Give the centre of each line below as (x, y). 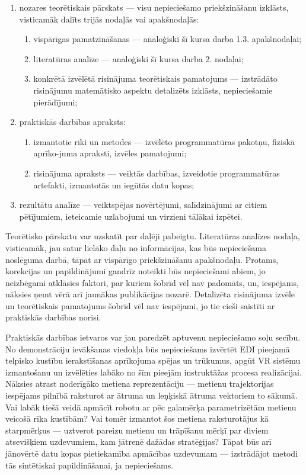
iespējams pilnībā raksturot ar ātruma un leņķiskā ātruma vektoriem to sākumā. (152, 395)
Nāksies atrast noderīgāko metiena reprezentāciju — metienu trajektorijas (140, 383)
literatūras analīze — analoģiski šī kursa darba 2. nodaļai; (138, 58)
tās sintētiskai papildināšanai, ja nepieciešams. (90, 465)
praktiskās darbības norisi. (53, 317)
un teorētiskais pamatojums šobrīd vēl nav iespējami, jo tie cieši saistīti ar (140, 305)
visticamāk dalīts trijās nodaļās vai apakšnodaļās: (109, 19)
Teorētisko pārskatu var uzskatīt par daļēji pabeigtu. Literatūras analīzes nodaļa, (153, 236)
